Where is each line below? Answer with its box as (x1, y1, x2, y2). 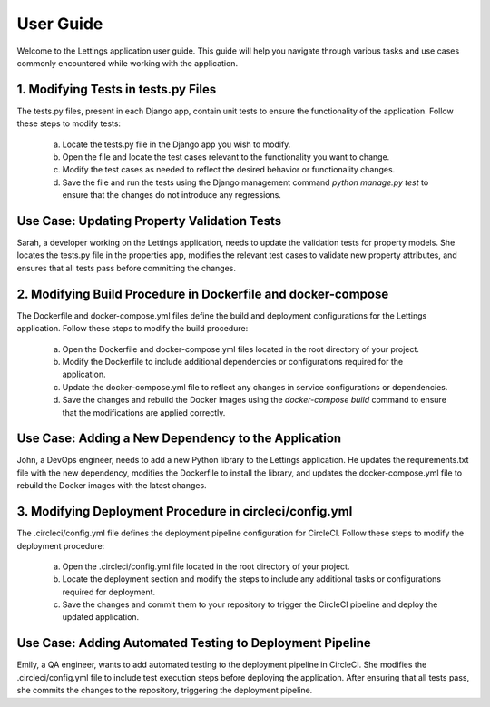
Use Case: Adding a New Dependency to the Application (16, 431, 342, 447)
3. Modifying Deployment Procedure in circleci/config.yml (16, 504, 353, 519)
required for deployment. (62, 586, 156, 597)
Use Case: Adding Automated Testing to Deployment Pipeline (16, 635, 371, 651)
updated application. (62, 612, 140, 623)
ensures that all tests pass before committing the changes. (16, 262, 236, 273)
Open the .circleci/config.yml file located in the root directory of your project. (62, 561, 350, 572)
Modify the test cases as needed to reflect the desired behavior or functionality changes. (62, 164, 396, 175)
